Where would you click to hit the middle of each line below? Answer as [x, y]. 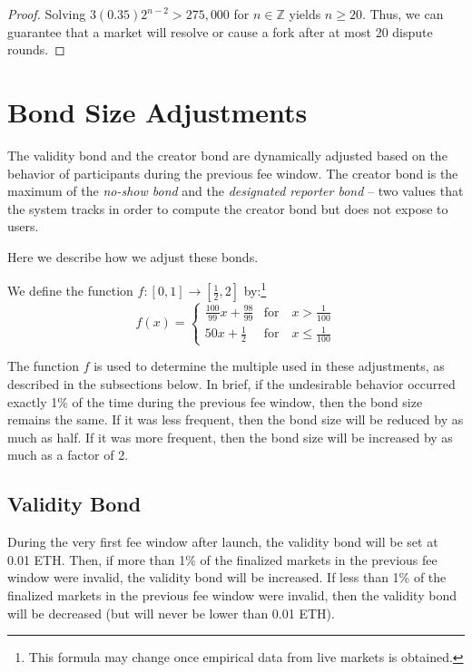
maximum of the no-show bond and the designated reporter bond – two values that [236, 191]
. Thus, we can [403, 14]
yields [305, 14]
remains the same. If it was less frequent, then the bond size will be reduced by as [236, 419]
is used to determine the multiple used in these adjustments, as [269, 366]
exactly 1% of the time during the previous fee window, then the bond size [215, 401]
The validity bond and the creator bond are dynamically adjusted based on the [227, 155]
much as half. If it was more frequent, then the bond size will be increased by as [230, 437]
